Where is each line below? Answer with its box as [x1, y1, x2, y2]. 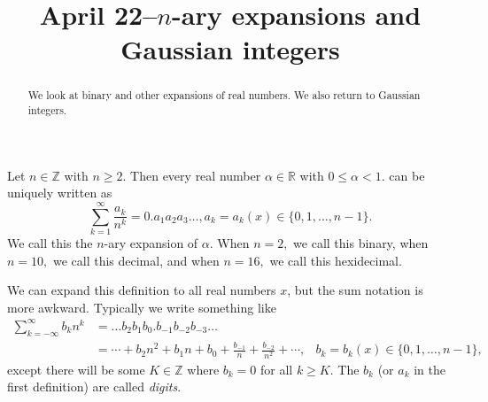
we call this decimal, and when [52, 251, 220, 269]
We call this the [7, 233, 93, 251]
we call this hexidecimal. [269, 251, 402, 269]
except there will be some [7, 359, 145, 378]
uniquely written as [7, 183, 112, 202]
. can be [381, 166, 425, 184]
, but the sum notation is [287, 281, 423, 299]
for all [260, 359, 293, 378]
